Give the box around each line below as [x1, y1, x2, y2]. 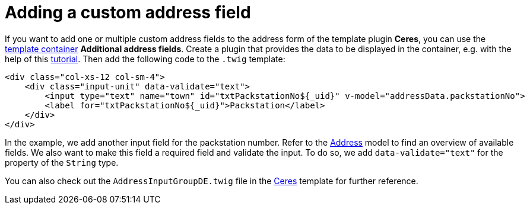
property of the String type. [5, 157, 119, 168]
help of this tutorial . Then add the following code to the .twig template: [5, 53, 285, 64]
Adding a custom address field [5, 2, 251, 22]
